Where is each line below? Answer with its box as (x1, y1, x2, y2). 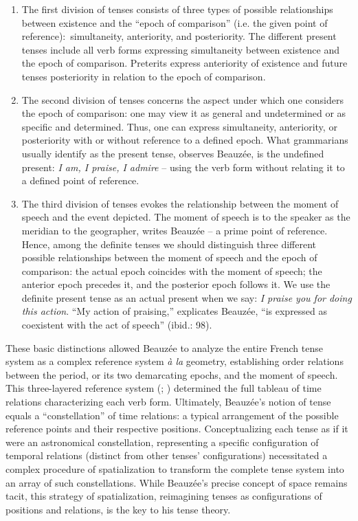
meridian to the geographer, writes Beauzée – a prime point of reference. (21, 223, 328, 237)
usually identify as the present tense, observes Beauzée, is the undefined (21, 146, 324, 160)
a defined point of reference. (21, 173, 139, 188)
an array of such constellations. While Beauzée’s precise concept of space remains (5, 475, 348, 489)
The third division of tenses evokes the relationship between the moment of (21, 196, 339, 210)
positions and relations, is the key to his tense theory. (5, 502, 231, 516)
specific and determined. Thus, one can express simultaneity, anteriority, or (21, 119, 337, 133)
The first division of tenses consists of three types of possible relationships (21, 2, 333, 16)
